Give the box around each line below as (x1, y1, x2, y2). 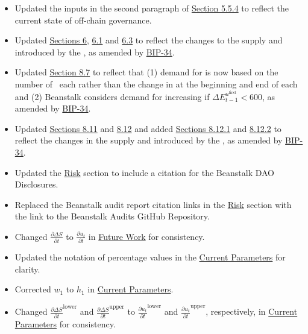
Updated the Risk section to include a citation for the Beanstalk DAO (14, 166, 274, 178)
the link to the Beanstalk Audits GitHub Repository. (14, 210, 210, 222)
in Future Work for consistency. (88, 230, 205, 242)
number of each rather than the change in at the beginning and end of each (14, 77, 298, 90)
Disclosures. (14, 178, 58, 191)
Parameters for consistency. (14, 317, 116, 330)
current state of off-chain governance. (14, 13, 152, 26)
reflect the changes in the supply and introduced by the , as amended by (14, 134, 283, 147)
